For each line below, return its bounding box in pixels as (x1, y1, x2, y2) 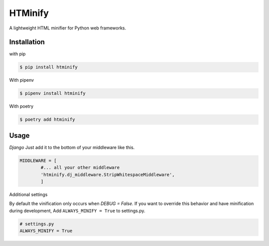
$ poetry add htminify (19, 117, 75, 122)
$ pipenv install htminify (19, 90, 86, 96)
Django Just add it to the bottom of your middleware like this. (9, 144, 135, 150)
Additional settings (9, 192, 48, 198)
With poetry (9, 103, 34, 109)
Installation (9, 38, 45, 46)
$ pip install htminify (19, 64, 78, 70)
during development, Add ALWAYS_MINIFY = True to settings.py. (9, 208, 145, 214)
